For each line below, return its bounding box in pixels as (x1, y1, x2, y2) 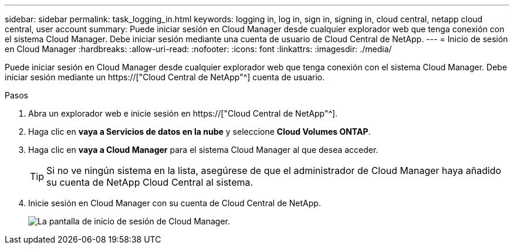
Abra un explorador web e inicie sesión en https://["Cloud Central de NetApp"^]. (28, 108, 338, 118)
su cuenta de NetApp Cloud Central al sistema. (46, 176, 253, 188)
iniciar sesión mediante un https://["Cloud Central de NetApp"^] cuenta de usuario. (5, 72, 325, 82)
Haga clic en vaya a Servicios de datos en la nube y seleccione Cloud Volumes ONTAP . (28, 127, 371, 137)
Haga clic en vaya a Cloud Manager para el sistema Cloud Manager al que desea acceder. (28, 145, 378, 155)
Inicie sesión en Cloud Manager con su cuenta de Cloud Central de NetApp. (28, 198, 321, 208)
